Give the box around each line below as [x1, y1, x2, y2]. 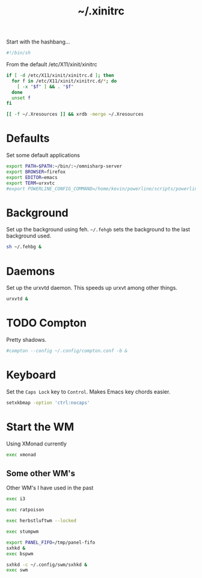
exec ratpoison [6, 507, 44, 513]
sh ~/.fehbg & [6, 244, 42, 250]
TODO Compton [6, 316, 87, 330]
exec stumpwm [6, 529, 39, 535]
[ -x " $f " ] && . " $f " [17, 83, 74, 90]
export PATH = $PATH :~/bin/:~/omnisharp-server [6, 163, 122, 169]
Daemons [6, 264, 55, 278]
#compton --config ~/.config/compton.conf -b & [6, 348, 128, 354]
